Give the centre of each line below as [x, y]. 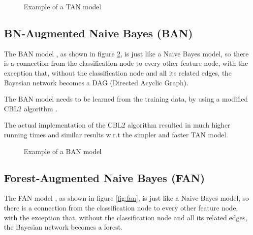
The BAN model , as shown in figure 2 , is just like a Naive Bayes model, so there [126, 53]
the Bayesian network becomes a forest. [63, 227]
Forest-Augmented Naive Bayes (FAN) [105, 177]
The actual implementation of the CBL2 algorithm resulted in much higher [117, 125]
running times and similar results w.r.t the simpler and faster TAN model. [116, 134]
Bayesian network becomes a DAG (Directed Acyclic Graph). [96, 82]
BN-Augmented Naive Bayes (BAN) [98, 33]
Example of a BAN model [63, 151]
